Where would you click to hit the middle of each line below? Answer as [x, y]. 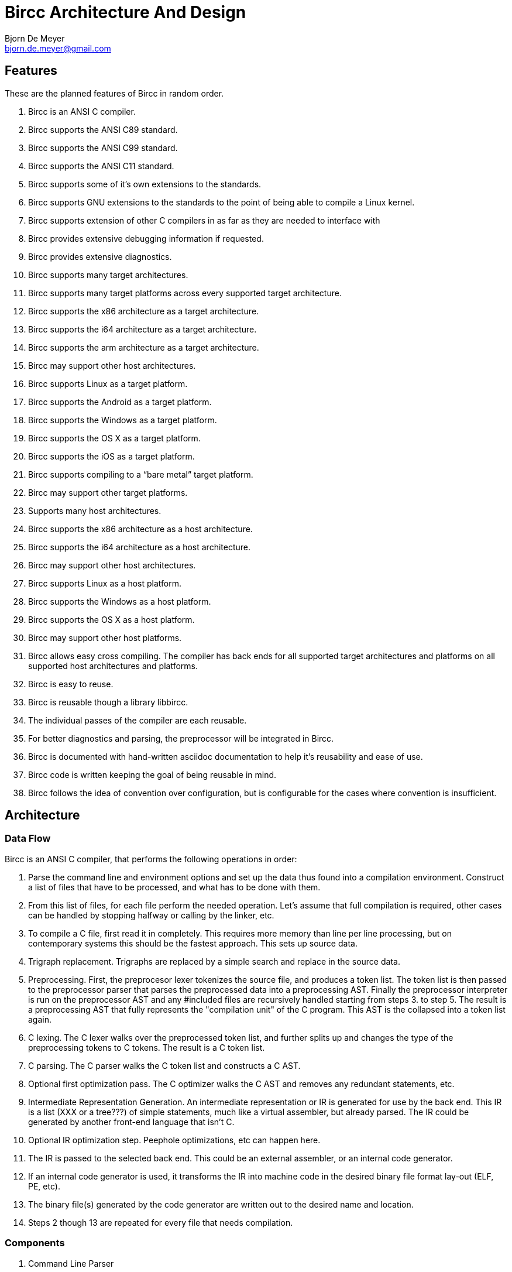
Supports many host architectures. [95, 510]
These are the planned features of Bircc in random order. [114, 93]
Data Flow [28, 839]
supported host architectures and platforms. [113, 666]
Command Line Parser [71, 1263]
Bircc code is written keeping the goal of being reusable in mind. [152, 774]
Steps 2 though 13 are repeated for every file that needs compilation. [161, 1222]
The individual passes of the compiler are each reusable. [138, 720]
